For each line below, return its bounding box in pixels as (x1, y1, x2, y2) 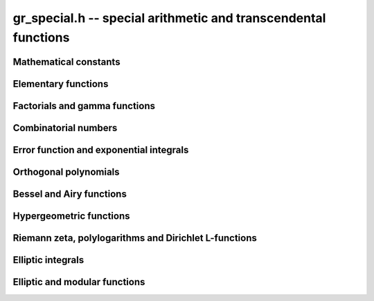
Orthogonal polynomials (12, 166, 121, 177)
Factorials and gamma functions (12, 100, 156, 112)
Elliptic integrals (12, 254, 84, 266)
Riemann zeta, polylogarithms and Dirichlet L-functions (12, 232, 258, 244)
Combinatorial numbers (12, 122, 118, 134)
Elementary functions (12, 78, 109, 90)
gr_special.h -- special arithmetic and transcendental (12, 10, 326, 26)
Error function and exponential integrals (12, 144, 189, 155)
